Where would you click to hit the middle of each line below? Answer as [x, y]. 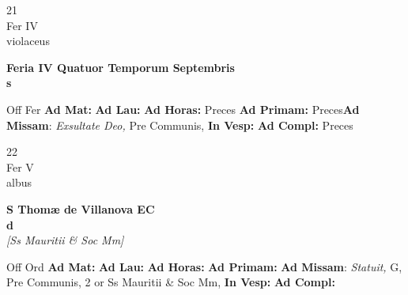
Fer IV [22, 25]
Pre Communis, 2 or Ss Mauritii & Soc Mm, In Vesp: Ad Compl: [171, 282]
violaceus [28, 41]
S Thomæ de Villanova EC [81, 208]
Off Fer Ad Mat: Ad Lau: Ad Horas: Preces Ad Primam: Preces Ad [183, 109]
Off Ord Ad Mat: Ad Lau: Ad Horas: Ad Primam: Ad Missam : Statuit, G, [204, 266]
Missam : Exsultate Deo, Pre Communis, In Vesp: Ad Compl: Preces [180, 125]
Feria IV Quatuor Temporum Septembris [121, 67]
